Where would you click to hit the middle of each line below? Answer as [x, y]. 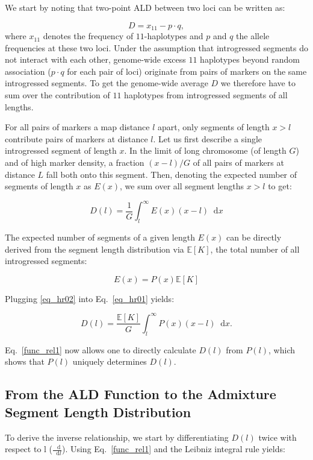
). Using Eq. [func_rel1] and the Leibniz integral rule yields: [173, 449]
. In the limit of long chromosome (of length [205, 150]
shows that [25, 361]
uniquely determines [110, 361]
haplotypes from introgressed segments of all [206, 95]
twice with [277, 437]
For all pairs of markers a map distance [77, 127]
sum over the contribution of [57, 95]
